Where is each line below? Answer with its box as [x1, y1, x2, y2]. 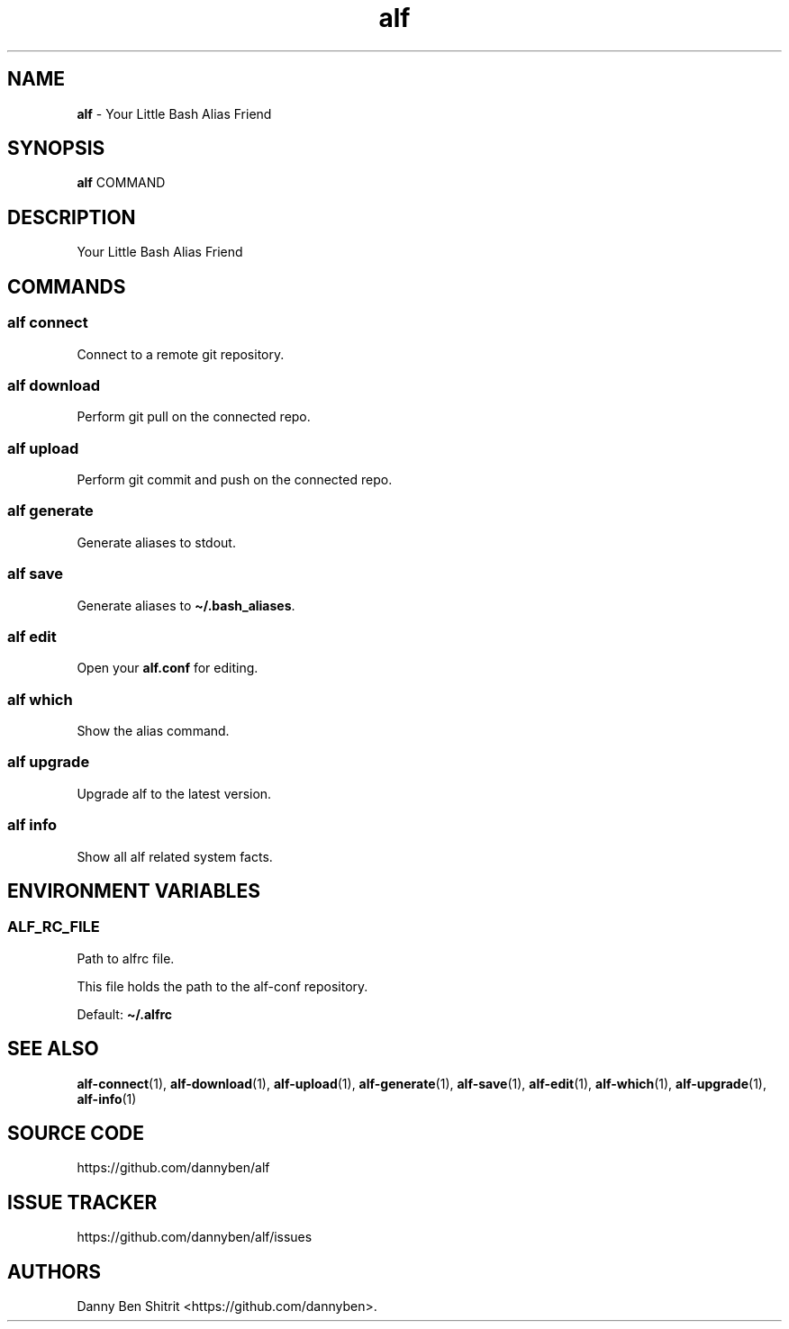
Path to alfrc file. [77, 950, 175, 966]
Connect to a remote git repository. [77, 346, 285, 362]
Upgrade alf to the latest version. [77, 785, 272, 801]
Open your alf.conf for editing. [77, 660, 258, 676]
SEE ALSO [7, 1037, 99, 1061]
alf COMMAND [77, 175, 166, 191]
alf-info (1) [77, 1090, 137, 1107]
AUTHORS [7, 1260, 102, 1283]
